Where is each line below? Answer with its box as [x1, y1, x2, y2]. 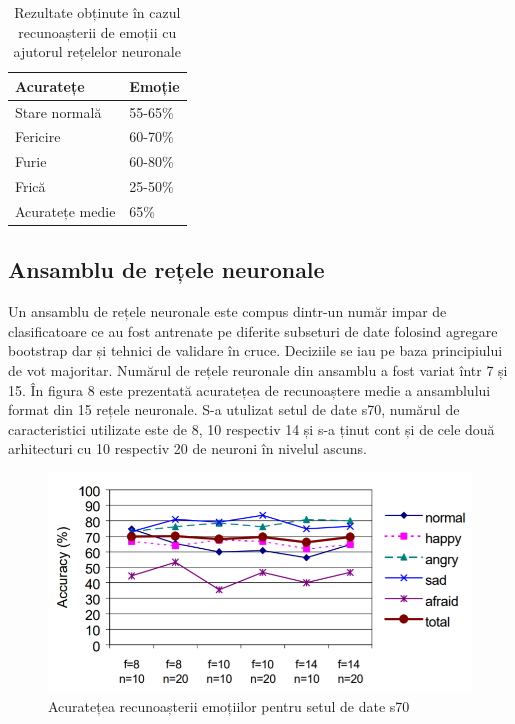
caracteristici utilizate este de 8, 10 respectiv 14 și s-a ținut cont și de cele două [8, 418, 495, 439]
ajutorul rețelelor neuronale [13, 41, 181, 62]
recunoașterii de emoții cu [18, 21, 177, 42]
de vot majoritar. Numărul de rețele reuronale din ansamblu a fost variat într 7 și [8, 360, 508, 381]
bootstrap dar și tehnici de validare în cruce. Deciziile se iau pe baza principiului [8, 340, 503, 361]
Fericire [15, 126, 61, 147]
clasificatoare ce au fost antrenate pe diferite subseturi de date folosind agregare [8, 320, 498, 341]
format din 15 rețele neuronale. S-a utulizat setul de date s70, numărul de [8, 399, 460, 420]
